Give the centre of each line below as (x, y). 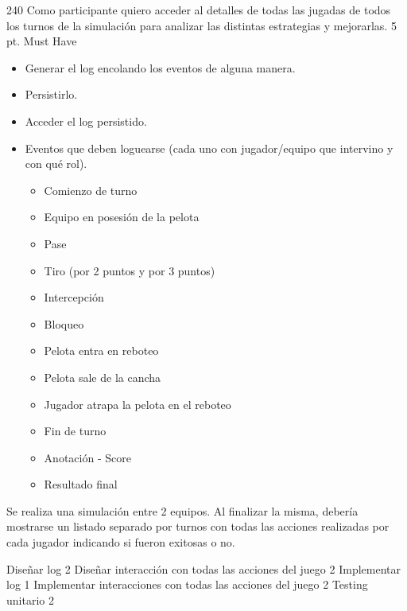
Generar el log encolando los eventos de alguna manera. (160, 67)
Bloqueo (64, 323)
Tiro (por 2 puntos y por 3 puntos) (130, 270)
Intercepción (74, 297)
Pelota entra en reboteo (101, 350)
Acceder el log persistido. (86, 121)
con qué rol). (56, 163)
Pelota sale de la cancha (103, 377)
